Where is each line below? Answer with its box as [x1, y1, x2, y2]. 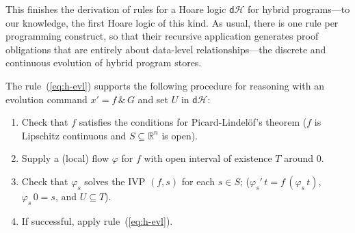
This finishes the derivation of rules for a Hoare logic [5, 2, 226, 16]
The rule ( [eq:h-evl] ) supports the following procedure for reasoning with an [5, 78, 325, 92]
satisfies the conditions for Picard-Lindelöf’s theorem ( [79, 115, 307, 129]
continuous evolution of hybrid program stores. [5, 55, 202, 70]
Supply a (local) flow [21, 151, 109, 165]
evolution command [5, 92, 88, 106]
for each [181, 174, 215, 188]
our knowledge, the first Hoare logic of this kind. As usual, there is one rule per [5, 15, 339, 29]
